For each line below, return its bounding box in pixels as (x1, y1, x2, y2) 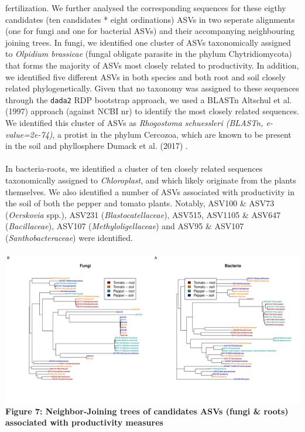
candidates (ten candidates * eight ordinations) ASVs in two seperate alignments (5, 13, 295, 25)
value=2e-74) (5, 128, 53, 140)
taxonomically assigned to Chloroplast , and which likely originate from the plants (5, 174, 296, 186)
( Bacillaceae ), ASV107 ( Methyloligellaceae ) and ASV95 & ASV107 (5, 220, 244, 232)
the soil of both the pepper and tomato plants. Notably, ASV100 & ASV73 (5, 197, 275, 209)
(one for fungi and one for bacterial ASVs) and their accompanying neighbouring (5, 25, 295, 37)
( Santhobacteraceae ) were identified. (5, 231, 133, 243)
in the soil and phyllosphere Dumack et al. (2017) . (5, 140, 188, 152)
